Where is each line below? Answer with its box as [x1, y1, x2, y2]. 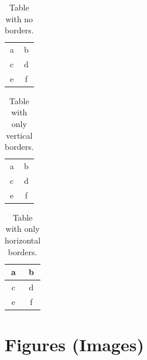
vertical [6, 129, 33, 141]
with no [5, 12, 33, 25]
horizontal [5, 234, 41, 246]
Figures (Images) [5, 332, 144, 356]
